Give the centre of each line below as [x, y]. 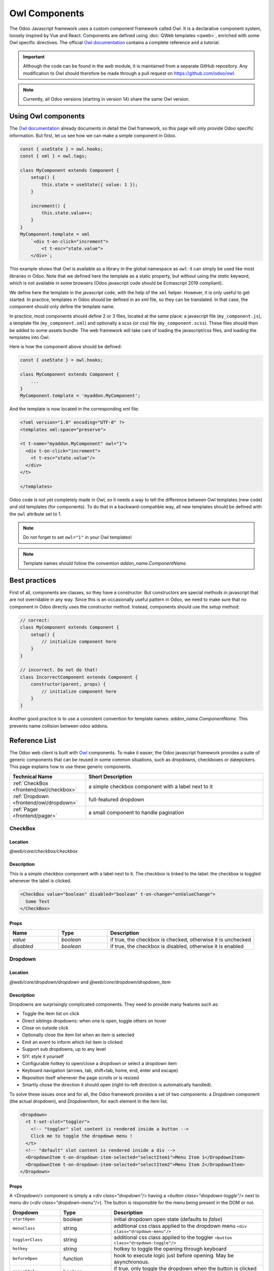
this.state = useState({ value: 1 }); [90, 185]
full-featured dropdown [116, 799]
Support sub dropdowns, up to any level [64, 1049]
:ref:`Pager [25, 809]
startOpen [24, 1219]
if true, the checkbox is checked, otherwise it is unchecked [180, 940]
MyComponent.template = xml [55, 234]
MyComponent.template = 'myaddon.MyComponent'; [80, 396]
